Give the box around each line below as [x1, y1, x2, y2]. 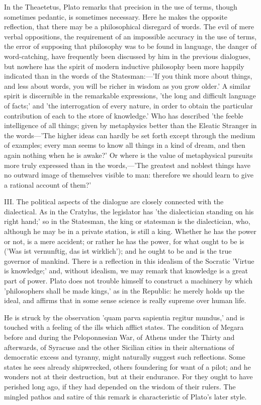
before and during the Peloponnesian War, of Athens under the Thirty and [4, 332, 235, 342]
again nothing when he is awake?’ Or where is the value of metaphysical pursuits [4, 149, 253, 160]
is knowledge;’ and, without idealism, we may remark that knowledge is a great [4, 265, 248, 276]
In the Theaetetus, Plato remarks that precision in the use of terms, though [4, 2, 237, 12]
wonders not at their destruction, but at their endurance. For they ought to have [4, 371, 253, 382]
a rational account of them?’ [4, 179, 92, 190]
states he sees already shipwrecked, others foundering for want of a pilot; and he [4, 361, 251, 372]
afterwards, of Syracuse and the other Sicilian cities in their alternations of [4, 341, 234, 352]
